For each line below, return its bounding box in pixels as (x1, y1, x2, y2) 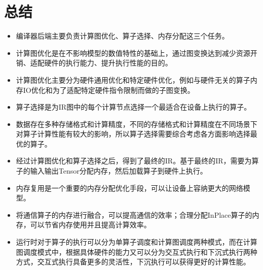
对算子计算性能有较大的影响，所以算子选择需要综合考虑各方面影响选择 (16, 128, 250, 139)
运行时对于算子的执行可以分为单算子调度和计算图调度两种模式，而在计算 (16, 237, 257, 247)
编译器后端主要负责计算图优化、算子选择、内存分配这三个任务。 (16, 30, 229, 41)
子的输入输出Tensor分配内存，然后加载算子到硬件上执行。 (16, 165, 207, 176)
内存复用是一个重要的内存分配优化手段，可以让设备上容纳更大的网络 (16, 182, 243, 193)
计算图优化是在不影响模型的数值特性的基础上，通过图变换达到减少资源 (16, 47, 250, 58)
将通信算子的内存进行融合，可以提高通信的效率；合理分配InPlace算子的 (16, 209, 252, 220)
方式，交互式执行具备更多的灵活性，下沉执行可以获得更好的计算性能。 (16, 256, 250, 267)
